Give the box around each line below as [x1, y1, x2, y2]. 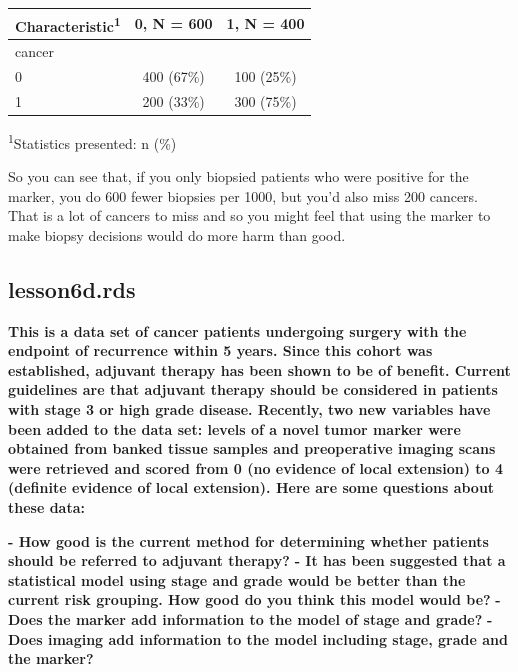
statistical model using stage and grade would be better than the [8, 569, 466, 590]
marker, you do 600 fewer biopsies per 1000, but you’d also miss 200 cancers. [8, 185, 479, 206]
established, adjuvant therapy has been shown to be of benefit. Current [8, 359, 511, 380]
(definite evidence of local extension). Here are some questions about [8, 477, 495, 498]
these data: [8, 496, 85, 517]
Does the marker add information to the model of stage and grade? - [8, 608, 493, 629]
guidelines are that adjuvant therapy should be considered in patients [8, 379, 498, 400]
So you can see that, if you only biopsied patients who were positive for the [8, 166, 469, 187]
